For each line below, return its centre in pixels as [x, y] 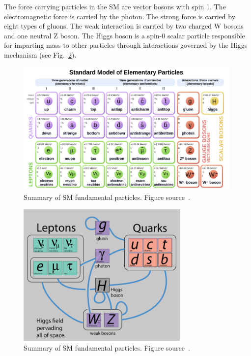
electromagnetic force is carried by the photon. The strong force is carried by [120, 16]
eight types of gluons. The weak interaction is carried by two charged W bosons [124, 26]
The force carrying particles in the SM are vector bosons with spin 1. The [115, 6]
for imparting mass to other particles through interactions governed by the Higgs [126, 45]
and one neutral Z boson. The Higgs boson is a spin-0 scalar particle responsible [125, 35]
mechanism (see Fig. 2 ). [40, 54]
